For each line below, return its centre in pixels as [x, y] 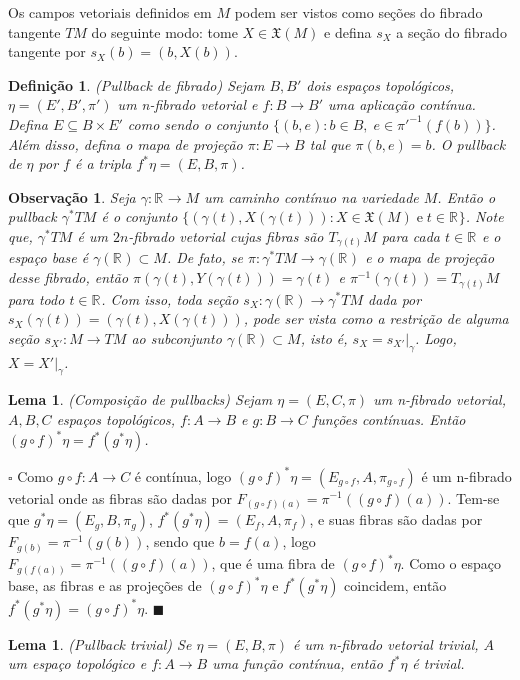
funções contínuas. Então [389, 418]
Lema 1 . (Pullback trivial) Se [100, 643]
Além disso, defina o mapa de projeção [125, 143]
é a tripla [103, 163]
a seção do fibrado [451, 31]
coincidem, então [395, 585]
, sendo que [180, 541]
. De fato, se [204, 257]
